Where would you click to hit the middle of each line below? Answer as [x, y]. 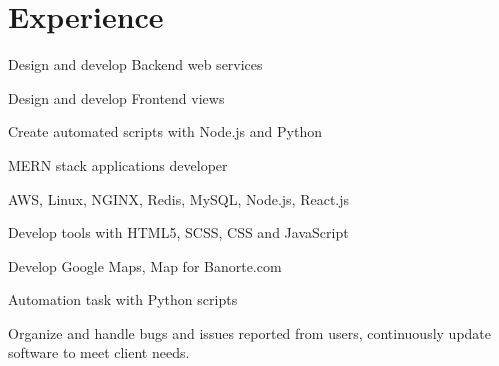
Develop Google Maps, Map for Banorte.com [145, 265]
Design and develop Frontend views [116, 97]
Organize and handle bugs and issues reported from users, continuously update [249, 332]
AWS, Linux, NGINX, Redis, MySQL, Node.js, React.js [179, 198]
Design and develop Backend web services [135, 64]
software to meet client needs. [99, 352]
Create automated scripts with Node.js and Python [165, 131]
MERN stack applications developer [118, 164]
